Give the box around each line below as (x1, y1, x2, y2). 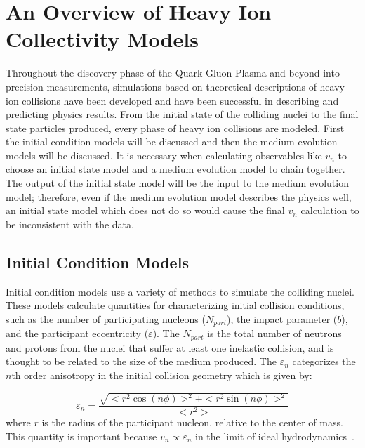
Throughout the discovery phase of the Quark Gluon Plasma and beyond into (6, 65, 340, 80)
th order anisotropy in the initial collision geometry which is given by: (11, 367, 312, 382)
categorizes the (292, 354, 356, 369)
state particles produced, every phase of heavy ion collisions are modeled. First (6, 120, 345, 135)
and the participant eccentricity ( (6, 326, 149, 341)
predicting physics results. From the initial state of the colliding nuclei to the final (6, 107, 359, 121)
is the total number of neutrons (207, 326, 342, 341)
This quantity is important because (6, 428, 157, 443)
